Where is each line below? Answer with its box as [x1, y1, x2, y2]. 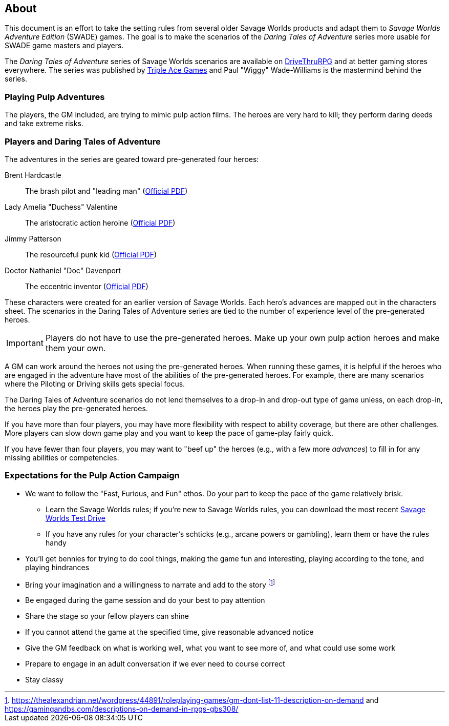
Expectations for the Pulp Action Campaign [5, 470, 180, 481]
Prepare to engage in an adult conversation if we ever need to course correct [25, 659, 285, 669]
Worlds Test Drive [46, 513, 105, 522]
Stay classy [25, 675, 63, 684]
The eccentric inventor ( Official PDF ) [25, 281, 148, 291]
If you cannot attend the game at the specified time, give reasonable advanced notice [25, 628, 314, 637]
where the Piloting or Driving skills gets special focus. [5, 379, 185, 388]
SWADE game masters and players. [5, 41, 124, 50]
